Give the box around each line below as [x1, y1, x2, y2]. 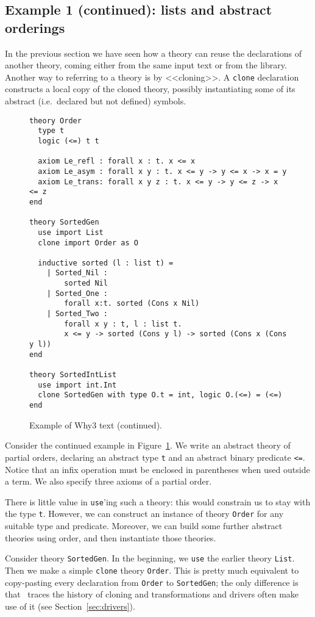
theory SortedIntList [29, 370, 117, 380]
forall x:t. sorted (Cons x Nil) [64, 299, 200, 308]
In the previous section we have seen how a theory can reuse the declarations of [5, 46, 302, 59]
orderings [5, 18, 65, 37]
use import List [38, 228, 104, 237]
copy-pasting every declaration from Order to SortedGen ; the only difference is [5, 576, 299, 588]
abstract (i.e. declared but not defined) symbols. [5, 95, 186, 107]
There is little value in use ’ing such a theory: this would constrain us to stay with [5, 495, 311, 508]
